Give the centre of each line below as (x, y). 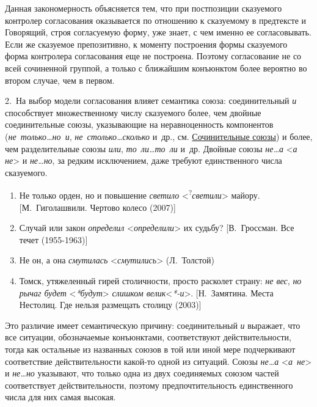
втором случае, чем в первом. (60, 80)
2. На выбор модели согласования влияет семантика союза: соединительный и (151, 101)
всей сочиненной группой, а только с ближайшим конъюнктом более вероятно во (156, 68)
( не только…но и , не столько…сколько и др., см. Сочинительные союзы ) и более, (159, 136)
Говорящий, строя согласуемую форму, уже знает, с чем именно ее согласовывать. (158, 32)
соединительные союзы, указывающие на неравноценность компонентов (139, 124)
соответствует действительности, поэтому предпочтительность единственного (149, 385)
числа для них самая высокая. (60, 397)
